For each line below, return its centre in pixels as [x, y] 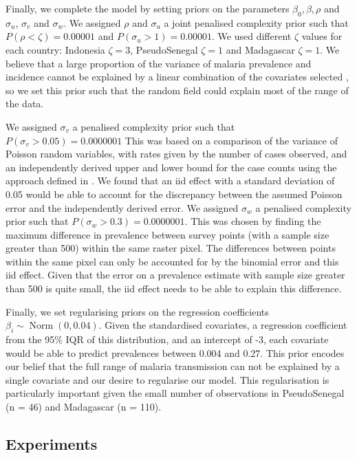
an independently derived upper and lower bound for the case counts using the [171, 167]
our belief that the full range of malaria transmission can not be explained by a [173, 366]
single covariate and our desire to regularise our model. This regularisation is [167, 379]
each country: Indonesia [55, 49]
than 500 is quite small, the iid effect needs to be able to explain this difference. [174, 288]
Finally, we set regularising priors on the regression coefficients [137, 311]
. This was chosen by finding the [253, 221]
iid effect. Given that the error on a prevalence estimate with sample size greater [175, 275]
